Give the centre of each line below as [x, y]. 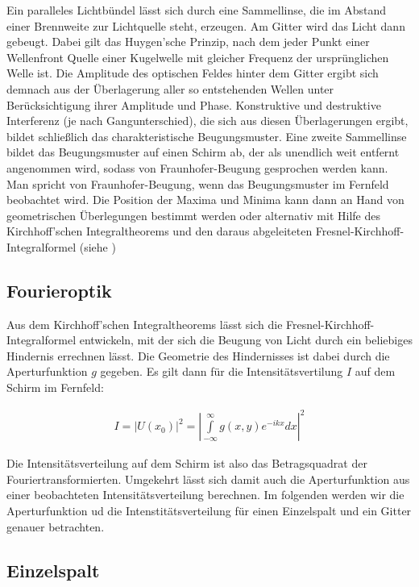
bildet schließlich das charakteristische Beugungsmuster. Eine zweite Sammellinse [207, 136]
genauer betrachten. [56, 526]
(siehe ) [97, 246]
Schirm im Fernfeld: [55, 387]
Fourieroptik [59, 290]
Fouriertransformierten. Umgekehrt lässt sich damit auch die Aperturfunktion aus [208, 479]
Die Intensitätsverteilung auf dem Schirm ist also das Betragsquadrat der [187, 463]
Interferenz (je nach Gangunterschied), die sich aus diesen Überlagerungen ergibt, [207, 121]
